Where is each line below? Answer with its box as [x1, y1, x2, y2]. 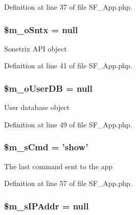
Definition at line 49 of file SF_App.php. [4, 119, 132, 129]
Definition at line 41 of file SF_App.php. [4, 60, 132, 71]
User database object [4, 102, 70, 113]
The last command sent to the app [4, 160, 113, 171]
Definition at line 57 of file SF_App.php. [4, 178, 132, 189]
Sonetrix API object [4, 43, 67, 53]
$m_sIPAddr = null [4, 199, 89, 212]
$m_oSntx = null [4, 23, 78, 36]
